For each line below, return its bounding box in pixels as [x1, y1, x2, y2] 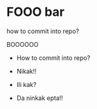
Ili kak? [16, 80, 37, 88]
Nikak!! [16, 67, 37, 75]
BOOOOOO [6, 40, 39, 48]
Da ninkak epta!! [16, 94, 64, 102]
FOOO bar [6, 4, 65, 20]
